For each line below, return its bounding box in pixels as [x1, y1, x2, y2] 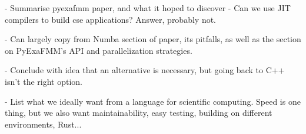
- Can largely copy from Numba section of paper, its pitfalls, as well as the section [5, 33, 301, 45]
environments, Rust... [5, 118, 82, 130]
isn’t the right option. [5, 75, 82, 87]
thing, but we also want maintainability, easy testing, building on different [5, 106, 272, 119]
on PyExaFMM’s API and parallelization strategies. [5, 44, 192, 56]
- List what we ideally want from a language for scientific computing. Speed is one [5, 95, 301, 107]
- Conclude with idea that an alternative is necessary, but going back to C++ [5, 64, 285, 76]
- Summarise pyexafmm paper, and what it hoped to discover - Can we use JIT [5, 2, 291, 13]
